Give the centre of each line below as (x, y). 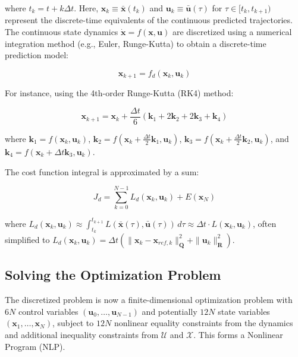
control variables (48, 311)
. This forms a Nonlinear (238, 334)
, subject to (73, 323)
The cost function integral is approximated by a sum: (102, 171)
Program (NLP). (35, 346)
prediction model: (37, 55)
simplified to (27, 239)
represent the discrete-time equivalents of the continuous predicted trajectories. (149, 20)
